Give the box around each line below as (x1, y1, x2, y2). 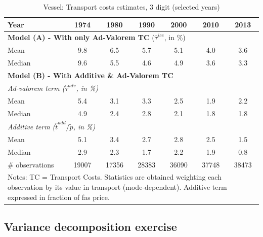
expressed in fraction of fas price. (8, 191, 110, 202)
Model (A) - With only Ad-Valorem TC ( (8, 32, 155, 43)
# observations (8, 159, 54, 170)
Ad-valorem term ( (8, 82, 65, 93)
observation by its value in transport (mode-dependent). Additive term (8, 182, 227, 192)
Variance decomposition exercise (4, 219, 177, 234)
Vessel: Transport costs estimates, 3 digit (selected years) (43, 2, 220, 12)
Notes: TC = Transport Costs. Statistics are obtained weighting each (8, 172, 222, 182)
